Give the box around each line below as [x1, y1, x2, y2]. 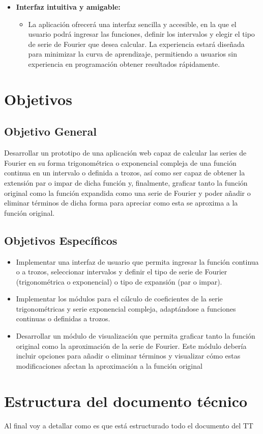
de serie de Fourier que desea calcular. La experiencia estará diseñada [28, 38, 245, 49]
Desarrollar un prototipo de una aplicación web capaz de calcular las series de [4, 147, 247, 158]
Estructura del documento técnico [4, 390, 248, 411]
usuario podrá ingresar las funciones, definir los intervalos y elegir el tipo [28, 29, 255, 39]
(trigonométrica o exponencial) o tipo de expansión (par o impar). [16, 276, 222, 287]
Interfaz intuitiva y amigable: [16, 2, 121, 12]
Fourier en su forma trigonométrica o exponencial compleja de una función [4, 157, 237, 168]
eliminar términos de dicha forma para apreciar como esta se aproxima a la [4, 197, 238, 208]
